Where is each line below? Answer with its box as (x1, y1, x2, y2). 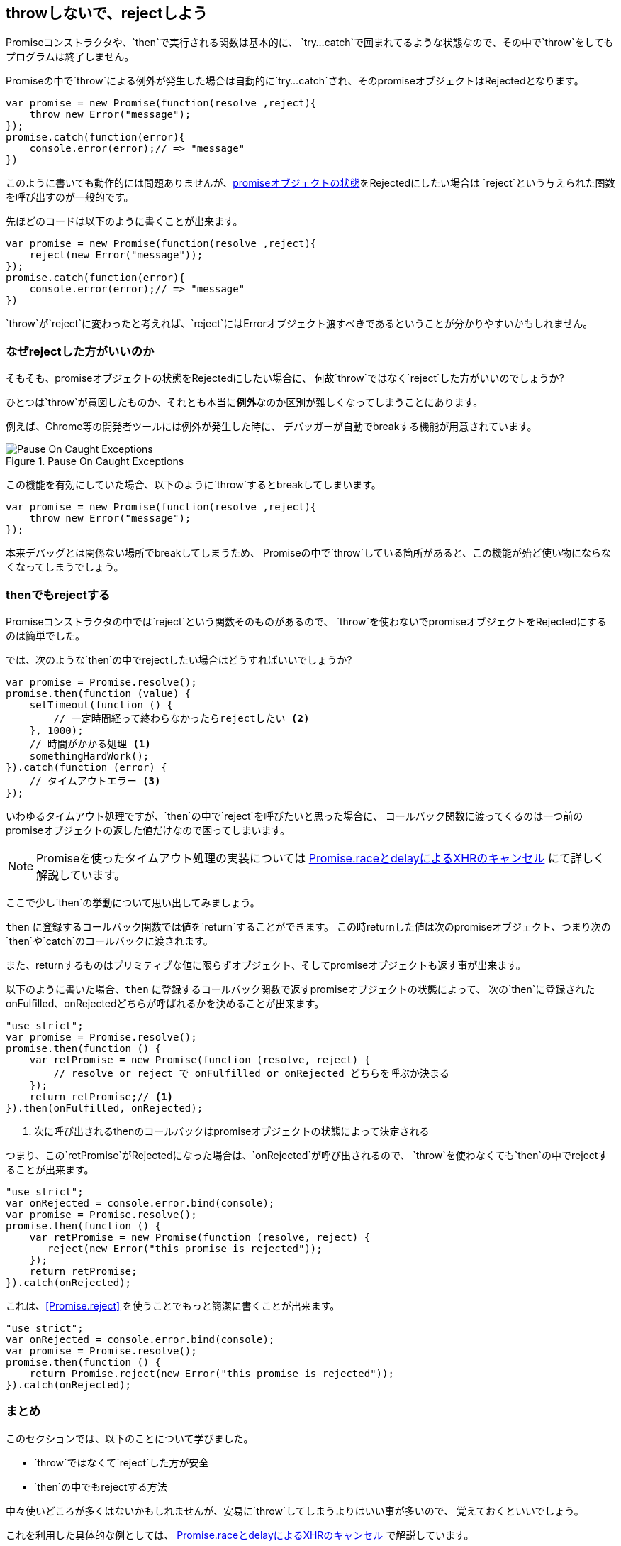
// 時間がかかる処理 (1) (29, 738, 151, 750)
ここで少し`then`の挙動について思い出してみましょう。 (6, 896, 260, 909)
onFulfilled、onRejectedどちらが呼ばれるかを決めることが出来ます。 (6, 997, 325, 1009)
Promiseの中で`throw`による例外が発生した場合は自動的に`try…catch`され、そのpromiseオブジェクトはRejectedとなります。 (6, 75, 584, 87)
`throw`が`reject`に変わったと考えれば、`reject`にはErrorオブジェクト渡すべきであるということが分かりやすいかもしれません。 (6, 317, 593, 330)
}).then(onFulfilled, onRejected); (6, 1102, 203, 1114)
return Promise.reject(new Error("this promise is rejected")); (29, 1367, 394, 1379)
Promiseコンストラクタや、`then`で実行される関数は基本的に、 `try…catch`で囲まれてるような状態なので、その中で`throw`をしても (6, 36, 614, 49)
